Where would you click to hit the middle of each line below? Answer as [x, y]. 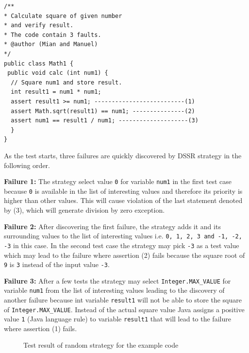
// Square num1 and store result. [66, 82]
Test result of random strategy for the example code [101, 345]
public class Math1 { [39, 63]
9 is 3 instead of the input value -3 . [57, 264]
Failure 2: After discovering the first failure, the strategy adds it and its [112, 226]
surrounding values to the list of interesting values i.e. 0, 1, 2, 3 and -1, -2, [123, 236]
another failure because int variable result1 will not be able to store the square [123, 300]
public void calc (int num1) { [58, 73]
